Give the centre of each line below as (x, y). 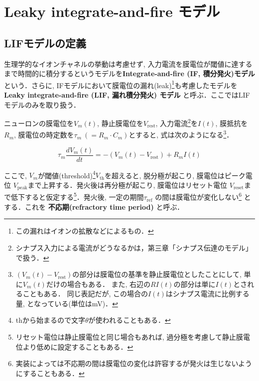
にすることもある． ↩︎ (50, 373)
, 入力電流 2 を (177, 122)
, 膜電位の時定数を (44, 135)
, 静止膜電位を (120, 123)
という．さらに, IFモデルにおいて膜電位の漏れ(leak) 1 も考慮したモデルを (121, 84)
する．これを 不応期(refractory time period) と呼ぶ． (94, 206)
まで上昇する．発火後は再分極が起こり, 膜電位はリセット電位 (128, 185)
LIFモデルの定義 (45, 43)
